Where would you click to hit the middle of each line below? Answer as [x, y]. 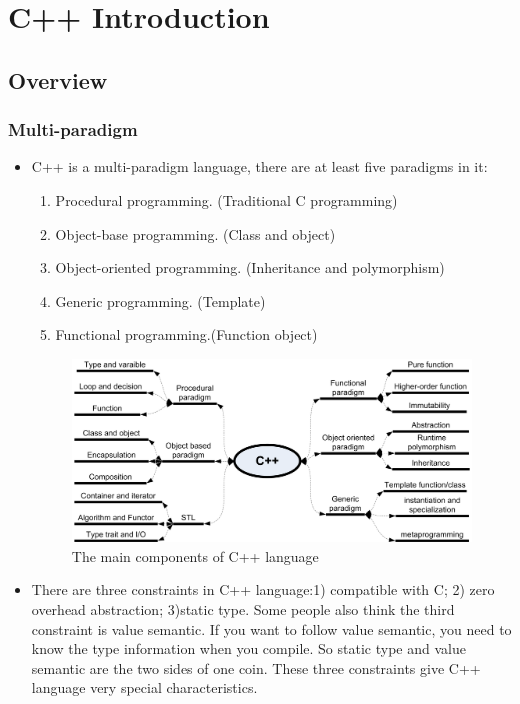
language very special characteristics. [144, 687]
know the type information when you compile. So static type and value [248, 648]
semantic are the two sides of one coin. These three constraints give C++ [256, 667]
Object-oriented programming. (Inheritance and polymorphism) [250, 267]
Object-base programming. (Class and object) [195, 233]
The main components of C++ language [195, 555]
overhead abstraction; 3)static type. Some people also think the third [243, 609]
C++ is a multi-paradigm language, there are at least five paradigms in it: [259, 166]
